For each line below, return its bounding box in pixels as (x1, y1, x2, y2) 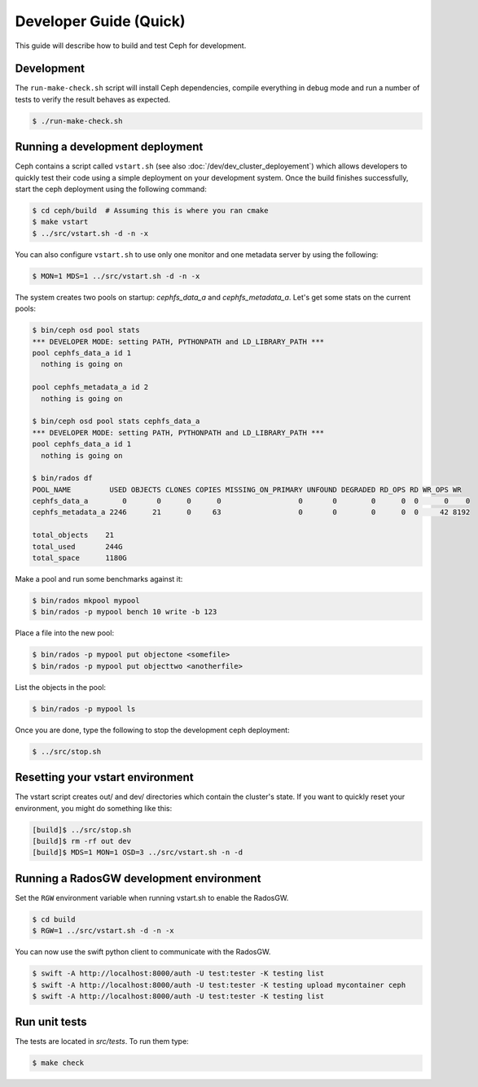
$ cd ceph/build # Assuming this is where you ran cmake (32, 206, 269, 216)
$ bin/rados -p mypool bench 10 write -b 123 (32, 607, 217, 617)
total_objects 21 (32, 530, 114, 540)
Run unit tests (15, 1015, 87, 1029)
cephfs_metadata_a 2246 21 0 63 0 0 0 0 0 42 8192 (32, 508, 471, 517)
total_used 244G (32, 542, 123, 551)
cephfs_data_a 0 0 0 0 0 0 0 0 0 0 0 (32, 496, 471, 506)
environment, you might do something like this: (15, 803, 173, 813)
